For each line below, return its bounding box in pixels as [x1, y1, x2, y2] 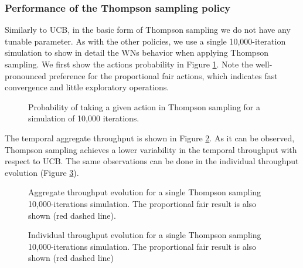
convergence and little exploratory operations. [5, 81, 169, 93]
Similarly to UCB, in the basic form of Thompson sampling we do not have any [5, 23, 291, 36]
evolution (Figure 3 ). [5, 166, 79, 178]
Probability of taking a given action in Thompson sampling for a [28, 100, 260, 113]
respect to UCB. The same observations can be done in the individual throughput [5, 155, 299, 167]
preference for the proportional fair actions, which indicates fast [49, 69, 278, 82]
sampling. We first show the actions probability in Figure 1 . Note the [5, 58, 253, 70]
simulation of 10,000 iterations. [28, 112, 139, 124]
